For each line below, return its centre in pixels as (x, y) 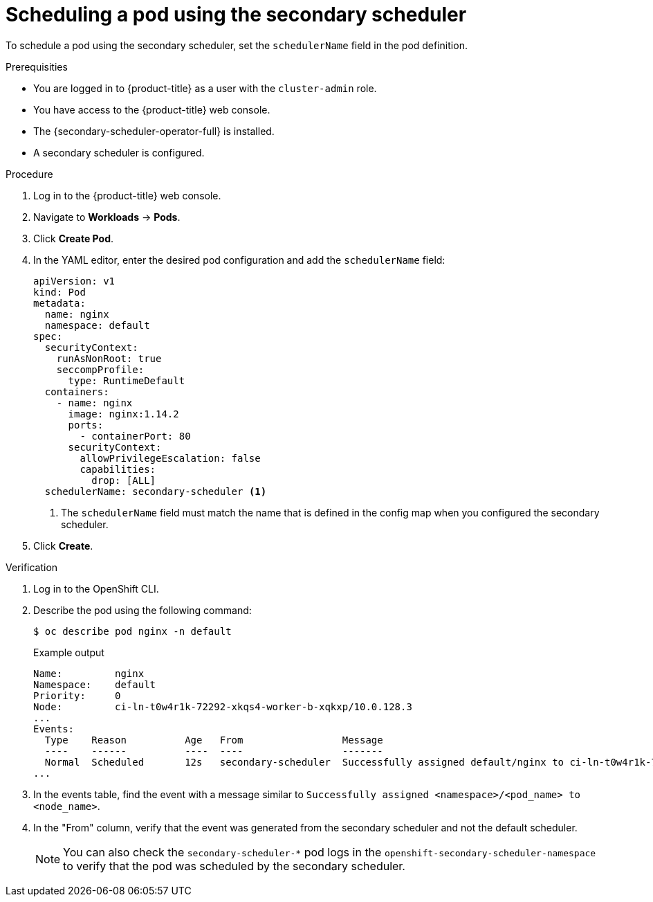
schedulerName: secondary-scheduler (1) (156, 491)
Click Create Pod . (74, 238)
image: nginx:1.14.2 (123, 414)
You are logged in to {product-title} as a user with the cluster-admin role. (205, 88)
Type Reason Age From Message (214, 740)
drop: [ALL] (124, 480)
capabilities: (118, 469)
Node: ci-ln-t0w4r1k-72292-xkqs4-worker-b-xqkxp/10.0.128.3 (223, 706)
